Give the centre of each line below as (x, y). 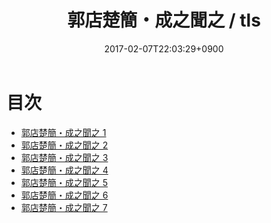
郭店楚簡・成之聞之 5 (64, 182)
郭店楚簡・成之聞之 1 (63, 132)
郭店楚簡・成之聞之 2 (64, 145)
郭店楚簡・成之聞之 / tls (164, 20)
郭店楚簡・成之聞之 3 (64, 157)
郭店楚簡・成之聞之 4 (64, 170)
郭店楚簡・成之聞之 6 (64, 195)
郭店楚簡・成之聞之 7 (64, 207)
